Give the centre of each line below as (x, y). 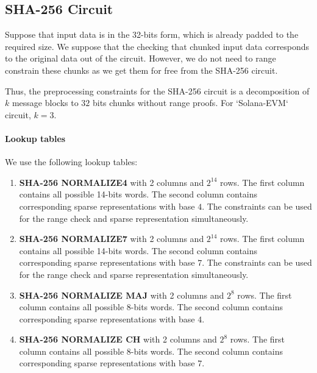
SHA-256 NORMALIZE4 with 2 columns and (112, 182)
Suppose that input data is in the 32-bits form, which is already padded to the (152, 34)
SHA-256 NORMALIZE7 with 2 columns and (112, 239)
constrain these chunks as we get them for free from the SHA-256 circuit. (141, 70)
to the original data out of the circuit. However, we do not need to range (141, 58)
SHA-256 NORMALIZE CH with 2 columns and (118, 339)
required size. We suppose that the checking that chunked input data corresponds (157, 46)
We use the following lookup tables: (71, 162)
